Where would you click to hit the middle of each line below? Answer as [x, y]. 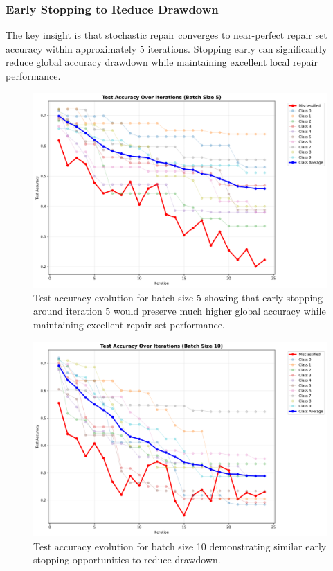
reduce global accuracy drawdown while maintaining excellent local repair [162, 62]
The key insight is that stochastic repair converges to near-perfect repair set [166, 35]
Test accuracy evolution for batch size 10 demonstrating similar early [180, 546]
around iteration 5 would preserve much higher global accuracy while [180, 311]
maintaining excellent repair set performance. [129, 324]
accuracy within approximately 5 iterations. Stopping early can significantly [166, 48]
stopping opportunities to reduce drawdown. [127, 560]
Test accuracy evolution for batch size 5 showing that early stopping [178, 297]
